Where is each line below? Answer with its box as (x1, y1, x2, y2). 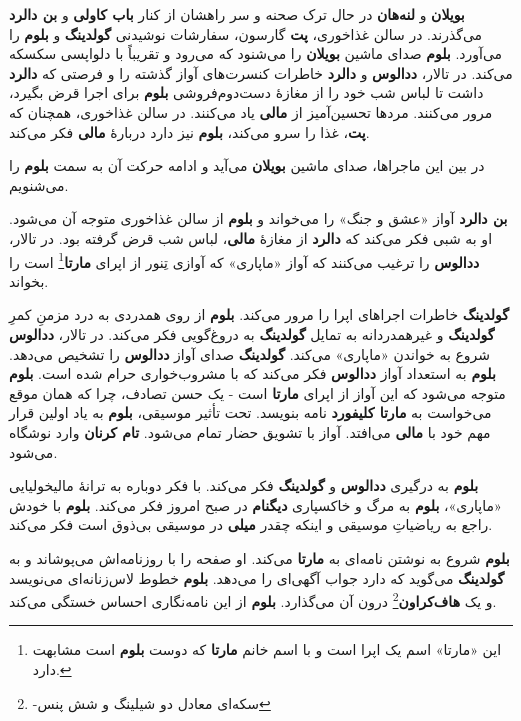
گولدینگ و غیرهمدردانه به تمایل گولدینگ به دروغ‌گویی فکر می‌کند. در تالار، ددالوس (9, 323, 495, 344)
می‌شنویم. (9, 174, 69, 195)
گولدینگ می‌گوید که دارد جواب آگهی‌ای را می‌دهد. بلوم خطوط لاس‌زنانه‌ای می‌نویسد (9, 567, 505, 588)
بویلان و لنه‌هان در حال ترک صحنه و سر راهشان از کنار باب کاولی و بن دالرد (9, 4, 465, 24)
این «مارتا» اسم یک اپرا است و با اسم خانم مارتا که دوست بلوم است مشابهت (32, 639, 502, 660)
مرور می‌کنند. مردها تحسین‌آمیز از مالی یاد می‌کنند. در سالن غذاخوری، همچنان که (9, 101, 493, 122)
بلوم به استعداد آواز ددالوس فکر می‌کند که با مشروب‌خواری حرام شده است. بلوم (9, 363, 496, 384)
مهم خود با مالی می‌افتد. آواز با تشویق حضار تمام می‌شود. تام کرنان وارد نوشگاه (9, 421, 491, 442)
